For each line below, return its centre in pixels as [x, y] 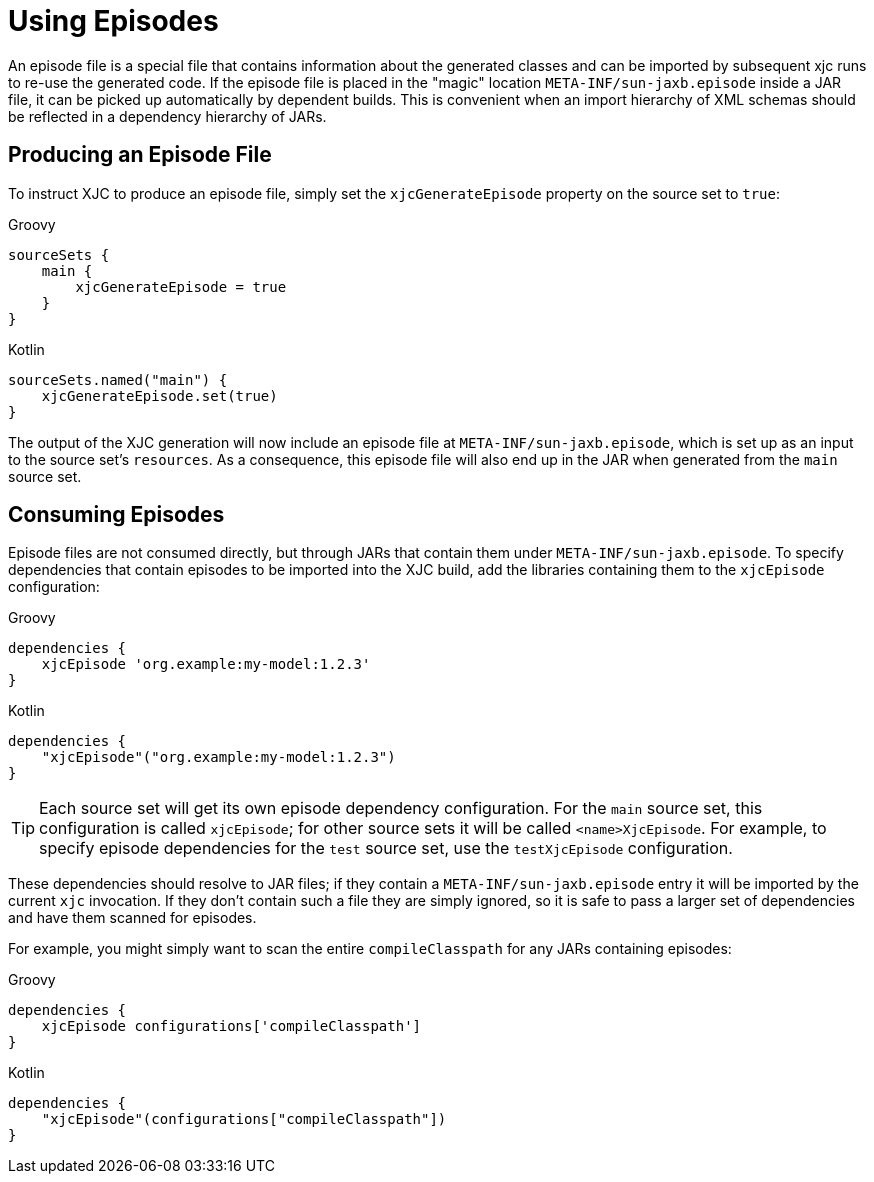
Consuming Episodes [116, 515]
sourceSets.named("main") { [118, 379]
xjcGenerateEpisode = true [181, 286]
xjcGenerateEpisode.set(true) [159, 395]
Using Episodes [113, 21]
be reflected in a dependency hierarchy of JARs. [167, 116]
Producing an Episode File [140, 155]
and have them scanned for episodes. [132, 918]
